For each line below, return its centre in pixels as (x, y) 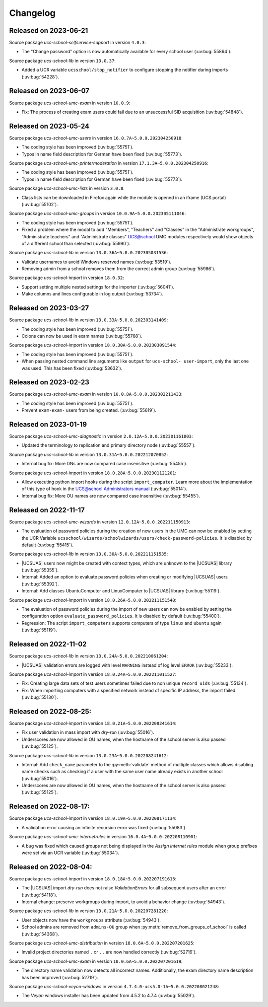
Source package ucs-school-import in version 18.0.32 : (67, 278)
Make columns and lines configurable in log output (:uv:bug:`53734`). (93, 294)
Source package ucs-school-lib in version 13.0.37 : (63, 61)
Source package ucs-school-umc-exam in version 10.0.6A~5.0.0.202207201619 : (96, 961)
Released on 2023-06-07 (49, 91)
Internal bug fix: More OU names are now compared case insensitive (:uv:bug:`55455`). (111, 496)
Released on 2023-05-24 (49, 126)
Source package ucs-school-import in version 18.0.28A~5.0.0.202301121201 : (93, 473)
